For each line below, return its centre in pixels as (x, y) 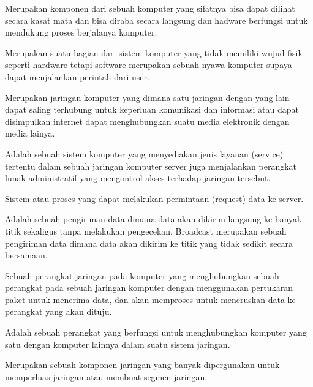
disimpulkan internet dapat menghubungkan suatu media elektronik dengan (147, 121)
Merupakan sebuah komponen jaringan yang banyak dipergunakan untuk (142, 365)
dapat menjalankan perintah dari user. (77, 76)
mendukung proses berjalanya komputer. (81, 32)
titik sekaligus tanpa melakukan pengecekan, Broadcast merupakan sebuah (146, 231)
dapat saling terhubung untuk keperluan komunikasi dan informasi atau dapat (152, 109)
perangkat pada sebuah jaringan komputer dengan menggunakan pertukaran (149, 287)
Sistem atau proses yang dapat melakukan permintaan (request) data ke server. (154, 198)
